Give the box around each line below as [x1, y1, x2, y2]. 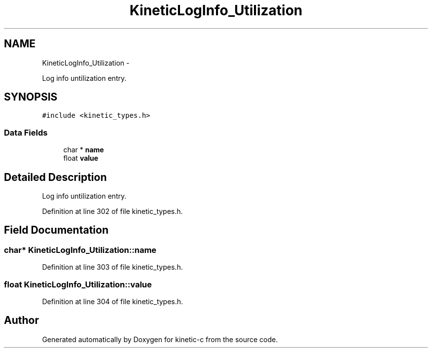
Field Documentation [4, 224, 108, 237]
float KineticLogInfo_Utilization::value [4, 279, 152, 289]
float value [63, 154, 99, 163]
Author [4, 314, 39, 327]
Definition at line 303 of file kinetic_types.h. [42, 263, 183, 272]
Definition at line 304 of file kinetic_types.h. [42, 297, 183, 306]
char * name [63, 145, 104, 154]
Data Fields [4, 127, 48, 138]
